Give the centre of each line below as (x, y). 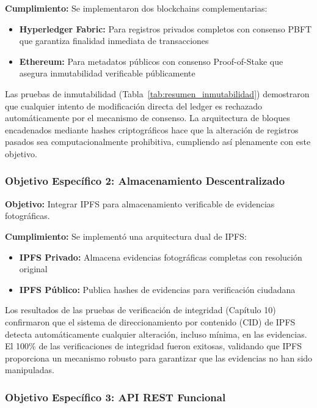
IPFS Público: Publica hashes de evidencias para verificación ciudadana (157, 289)
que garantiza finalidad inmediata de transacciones (114, 41)
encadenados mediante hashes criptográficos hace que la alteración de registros (152, 129)
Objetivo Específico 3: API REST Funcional (115, 397)
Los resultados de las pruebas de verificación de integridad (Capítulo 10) (140, 310)
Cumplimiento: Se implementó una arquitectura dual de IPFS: (126, 236)
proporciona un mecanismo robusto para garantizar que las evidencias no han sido (159, 358)
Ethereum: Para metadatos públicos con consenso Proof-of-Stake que (151, 61)
